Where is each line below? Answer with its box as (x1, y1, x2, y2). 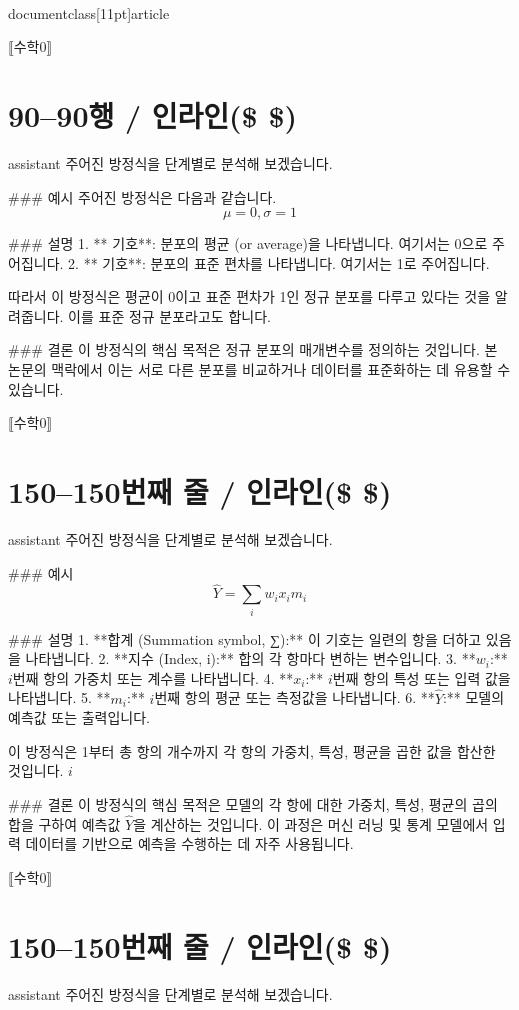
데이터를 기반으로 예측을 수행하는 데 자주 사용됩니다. (25, 833, 354, 854)
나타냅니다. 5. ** (8, 687, 111, 708)
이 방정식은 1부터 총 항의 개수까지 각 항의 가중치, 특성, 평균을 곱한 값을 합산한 (8, 740, 496, 761)
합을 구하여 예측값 (8, 813, 121, 834)
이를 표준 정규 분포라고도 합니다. (68, 305, 271, 326)
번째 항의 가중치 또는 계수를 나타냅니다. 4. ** (12, 667, 294, 688)
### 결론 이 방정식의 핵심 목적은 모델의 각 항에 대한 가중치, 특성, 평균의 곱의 (8, 794, 498, 815)
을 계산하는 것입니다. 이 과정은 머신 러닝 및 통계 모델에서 (133, 813, 489, 834)
